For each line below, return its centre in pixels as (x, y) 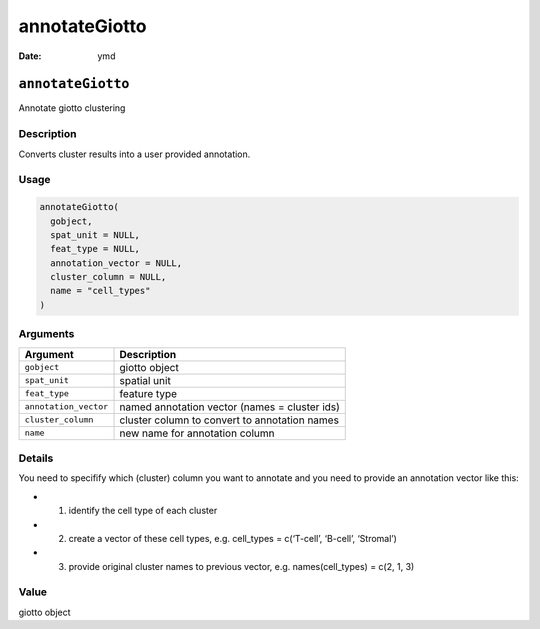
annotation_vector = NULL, (116, 263)
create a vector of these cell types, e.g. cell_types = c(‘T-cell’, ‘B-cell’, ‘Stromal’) (232, 538)
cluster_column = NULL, (108, 277)
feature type (148, 393)
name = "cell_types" (100, 291)
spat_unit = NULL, (95, 234)
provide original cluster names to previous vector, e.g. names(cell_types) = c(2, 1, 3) (241, 566)
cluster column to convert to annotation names (229, 420)
